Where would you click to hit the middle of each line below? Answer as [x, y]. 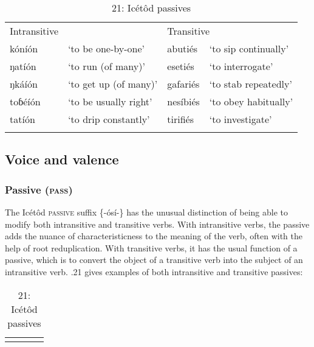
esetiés [181, 66]
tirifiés [180, 119]
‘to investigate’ [241, 119]
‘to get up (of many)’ [113, 84]
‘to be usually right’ [110, 101]
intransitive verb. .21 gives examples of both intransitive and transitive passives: [154, 271]
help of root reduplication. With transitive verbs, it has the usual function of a [151, 247]
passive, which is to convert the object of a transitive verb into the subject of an [154, 260]
